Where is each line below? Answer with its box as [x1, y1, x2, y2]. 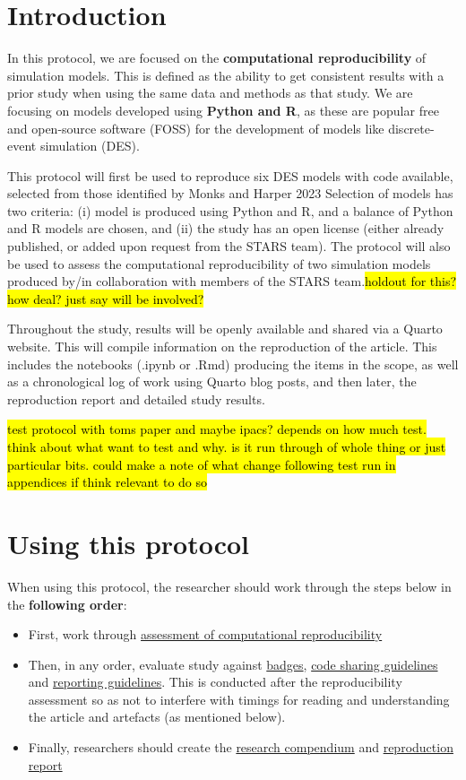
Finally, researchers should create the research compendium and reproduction [28, 738, 453, 757]
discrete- [388, 118, 435, 137]
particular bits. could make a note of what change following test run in [7, 455, 396, 473]
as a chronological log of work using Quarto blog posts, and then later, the [7, 372, 417, 391]
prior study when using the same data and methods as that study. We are [7, 83, 413, 102]
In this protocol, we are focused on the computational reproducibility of [7, 48, 427, 67]
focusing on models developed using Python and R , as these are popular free [7, 100, 439, 119]
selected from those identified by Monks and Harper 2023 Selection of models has [7, 184, 453, 203]
